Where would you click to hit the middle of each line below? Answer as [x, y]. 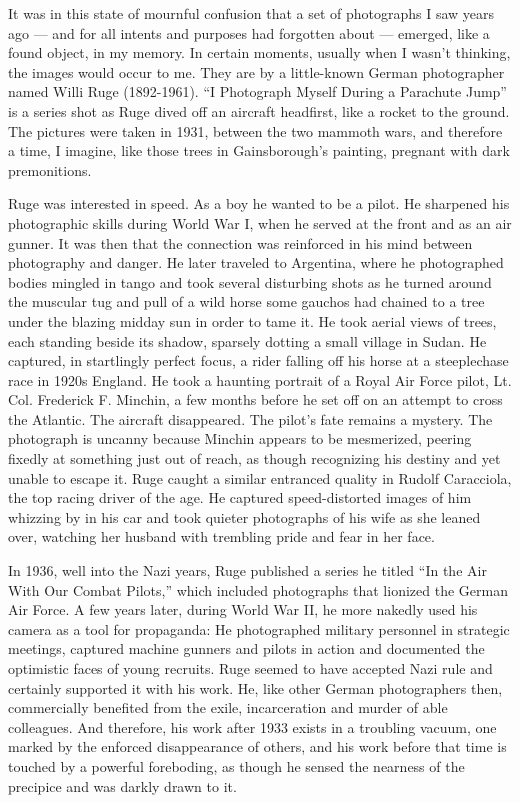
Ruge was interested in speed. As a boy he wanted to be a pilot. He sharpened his [259, 203]
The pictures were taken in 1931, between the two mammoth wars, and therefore [255, 130]
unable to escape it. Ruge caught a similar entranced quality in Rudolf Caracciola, [260, 477]
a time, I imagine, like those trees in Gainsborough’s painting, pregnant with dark [259, 150]
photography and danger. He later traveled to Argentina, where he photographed [256, 262]
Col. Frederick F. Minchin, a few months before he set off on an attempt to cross [255, 399]
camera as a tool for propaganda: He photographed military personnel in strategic [259, 628]
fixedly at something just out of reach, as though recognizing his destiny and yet [254, 458]
